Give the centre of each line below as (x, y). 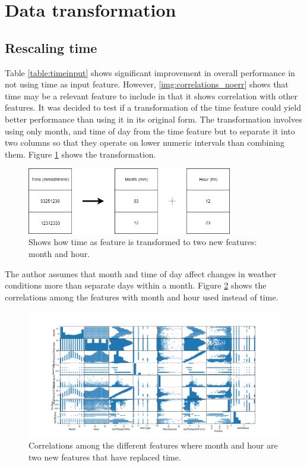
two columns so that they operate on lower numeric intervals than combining (145, 142)
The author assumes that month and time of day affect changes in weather (141, 273)
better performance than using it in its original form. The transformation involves (153, 119)
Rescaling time (51, 47)
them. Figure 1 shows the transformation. (80, 154)
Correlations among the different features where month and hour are (153, 445)
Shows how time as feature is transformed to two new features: (143, 242)
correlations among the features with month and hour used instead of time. (142, 297)
